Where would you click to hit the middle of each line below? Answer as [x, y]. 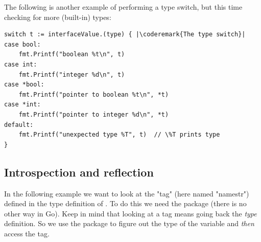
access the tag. [27, 233]
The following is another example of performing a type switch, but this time [123, 7]
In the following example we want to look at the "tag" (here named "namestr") [127, 193]
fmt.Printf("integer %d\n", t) [72, 74]
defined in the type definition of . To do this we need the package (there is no [125, 203]
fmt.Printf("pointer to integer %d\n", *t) [94, 114]
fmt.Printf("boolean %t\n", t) [72, 54]
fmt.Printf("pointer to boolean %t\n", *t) [94, 94]
